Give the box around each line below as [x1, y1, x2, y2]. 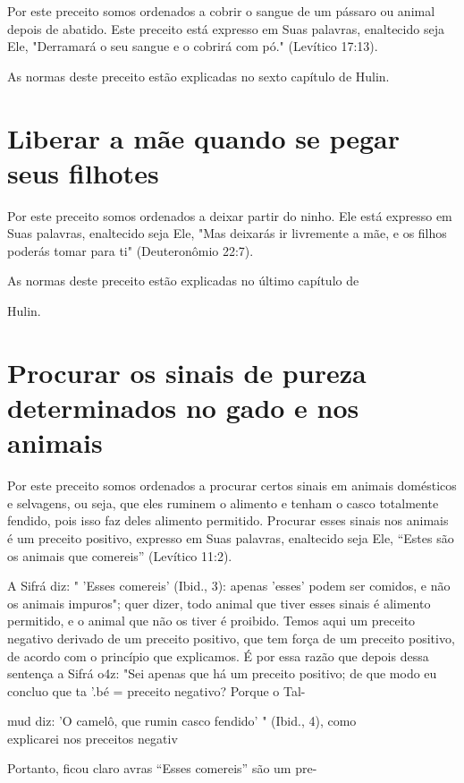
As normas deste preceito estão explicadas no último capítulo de [7, 271, 359, 290]
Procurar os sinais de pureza [7, 353, 367, 390]
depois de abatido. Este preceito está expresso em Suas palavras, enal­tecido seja [7, 19, 444, 38]
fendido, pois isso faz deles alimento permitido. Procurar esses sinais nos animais [7, 511, 449, 530]
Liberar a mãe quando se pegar [7, 119, 401, 156]
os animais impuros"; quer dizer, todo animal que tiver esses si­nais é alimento [7, 593, 431, 612]
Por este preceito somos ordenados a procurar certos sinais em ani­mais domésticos [7, 476, 457, 495]
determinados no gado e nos [7, 389, 359, 426]
